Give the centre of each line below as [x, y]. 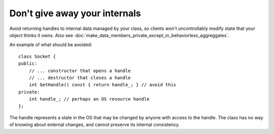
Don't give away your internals [75, 13]
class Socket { [37, 56]
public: [28, 64]
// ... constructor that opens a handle [80, 71]
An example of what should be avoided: [51, 45]
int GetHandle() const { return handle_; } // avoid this [102, 85]
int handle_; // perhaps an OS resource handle [89, 99]
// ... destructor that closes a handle [80, 78]
